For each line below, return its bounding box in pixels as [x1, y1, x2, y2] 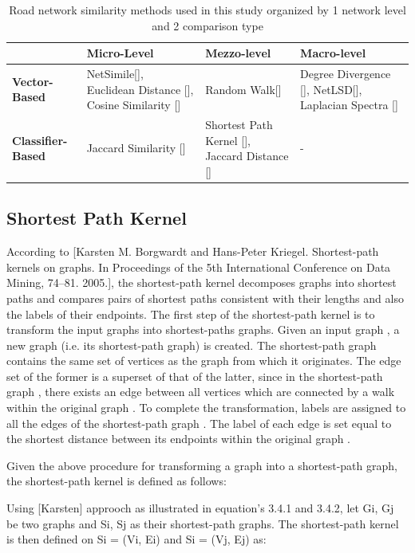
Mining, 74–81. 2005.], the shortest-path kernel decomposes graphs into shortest [6, 274, 397, 291]
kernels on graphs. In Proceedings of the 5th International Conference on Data [6, 258, 391, 275]
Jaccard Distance [205, 147, 289, 164]
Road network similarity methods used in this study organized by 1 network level [9, 2, 406, 18]
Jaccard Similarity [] [86, 139, 186, 156]
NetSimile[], [86, 65, 144, 82]
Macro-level [300, 45, 366, 61]
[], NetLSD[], [300, 80, 362, 97]
